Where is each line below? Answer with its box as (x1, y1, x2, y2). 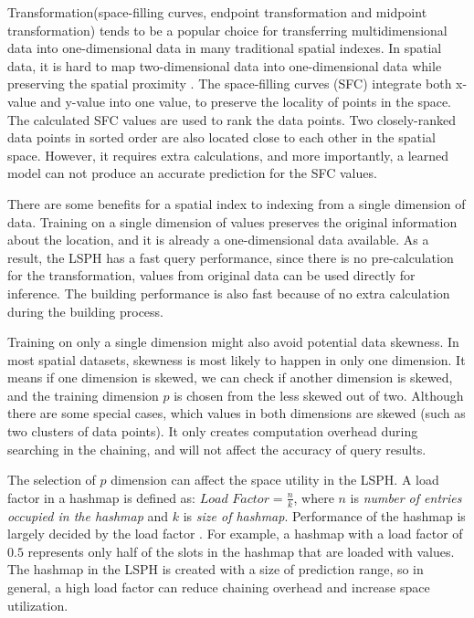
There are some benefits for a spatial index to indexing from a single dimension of (7, 194, 466, 213)
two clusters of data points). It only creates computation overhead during (7, 422, 418, 441)
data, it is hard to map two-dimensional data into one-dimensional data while (7, 56, 442, 75)
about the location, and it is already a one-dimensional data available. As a (7, 230, 429, 249)
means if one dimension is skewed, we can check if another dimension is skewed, (7, 368, 453, 387)
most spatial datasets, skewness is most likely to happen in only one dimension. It (7, 350, 466, 369)
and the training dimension (7, 385, 159, 404)
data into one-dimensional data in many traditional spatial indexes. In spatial (7, 38, 442, 58)
